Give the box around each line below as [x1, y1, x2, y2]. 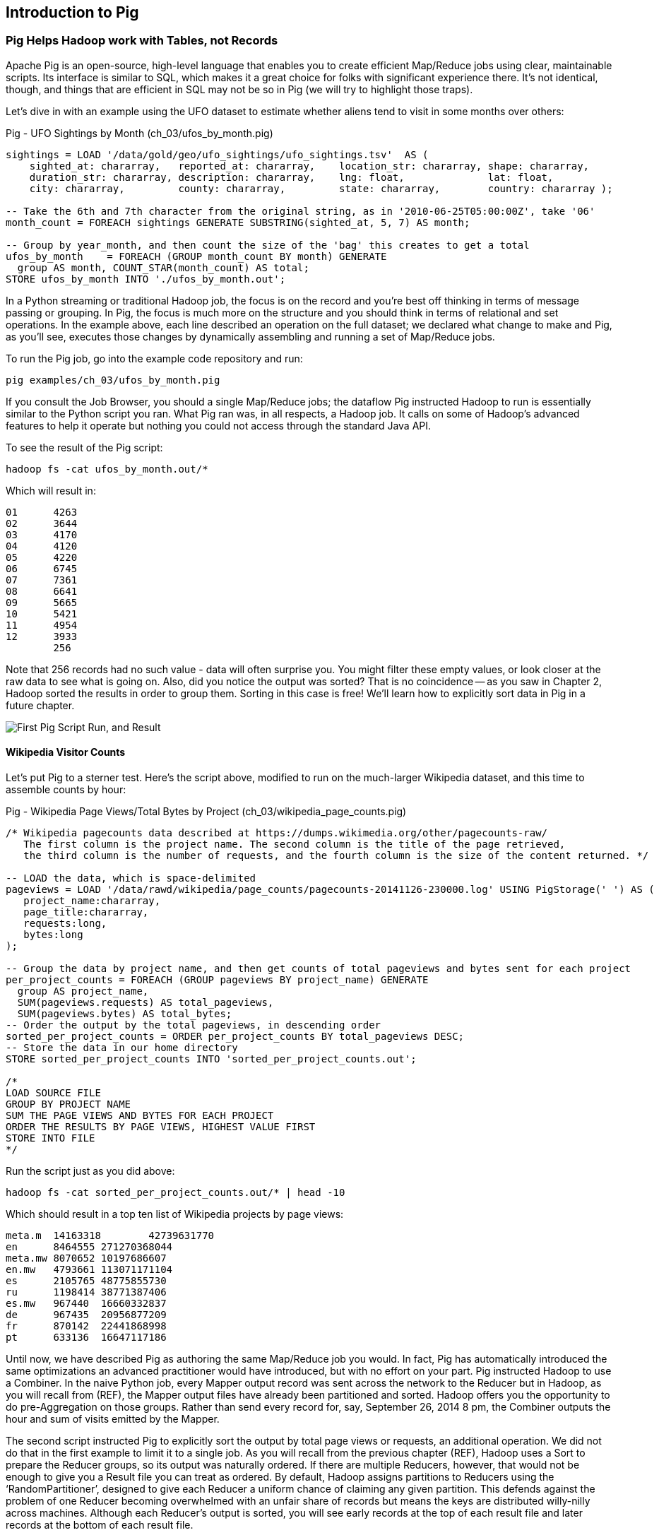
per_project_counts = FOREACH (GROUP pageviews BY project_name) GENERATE [6, 974, 429, 986]
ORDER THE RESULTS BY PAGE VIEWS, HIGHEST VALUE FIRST [6, 1121, 316, 1133]
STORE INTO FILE [6, 1132, 95, 1144]
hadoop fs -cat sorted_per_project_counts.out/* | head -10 [6, 1187, 345, 1199]
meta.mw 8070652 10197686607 [6, 1252, 167, 1264]
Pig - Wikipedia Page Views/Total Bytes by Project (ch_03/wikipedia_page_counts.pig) [6, 805, 407, 818]
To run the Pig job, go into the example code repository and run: [6, 352, 303, 365]
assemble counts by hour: [6, 783, 126, 796]
